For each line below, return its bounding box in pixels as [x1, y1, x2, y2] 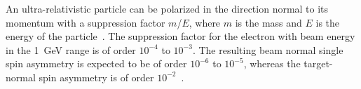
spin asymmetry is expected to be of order [6, 56, 187, 71]
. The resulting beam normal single [192, 42, 343, 57]
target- [304, 56, 333, 71]
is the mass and [235, 15, 302, 29]
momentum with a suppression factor [6, 15, 165, 29]
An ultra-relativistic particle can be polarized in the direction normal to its [6, 1, 329, 15]
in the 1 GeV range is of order [6, 42, 136, 57]
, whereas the [243, 56, 301, 71]
